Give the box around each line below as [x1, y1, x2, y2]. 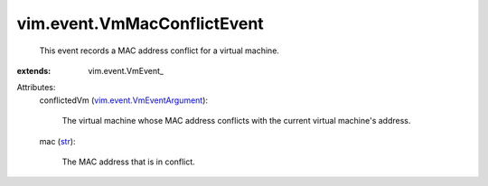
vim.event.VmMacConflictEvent [16, 14, 264, 33]
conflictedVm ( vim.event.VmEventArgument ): [39, 95, 208, 106]
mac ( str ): [39, 135, 76, 146]
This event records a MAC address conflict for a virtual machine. [39, 45, 280, 56]
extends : [16, 65, 52, 76]
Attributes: [16, 82, 56, 93]
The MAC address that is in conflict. [61, 156, 196, 167]
